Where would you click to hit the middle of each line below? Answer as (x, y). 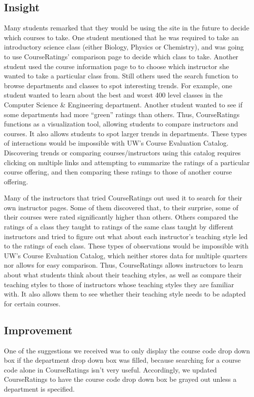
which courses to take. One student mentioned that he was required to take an (121, 37)
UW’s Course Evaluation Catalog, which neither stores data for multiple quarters (126, 255)
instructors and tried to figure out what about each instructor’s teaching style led (126, 236)
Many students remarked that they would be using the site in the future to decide (127, 28)
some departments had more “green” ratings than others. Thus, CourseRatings (122, 114)
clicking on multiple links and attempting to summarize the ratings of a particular (127, 162)
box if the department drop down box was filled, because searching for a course (122, 360)
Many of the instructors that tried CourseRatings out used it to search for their (123, 198)
